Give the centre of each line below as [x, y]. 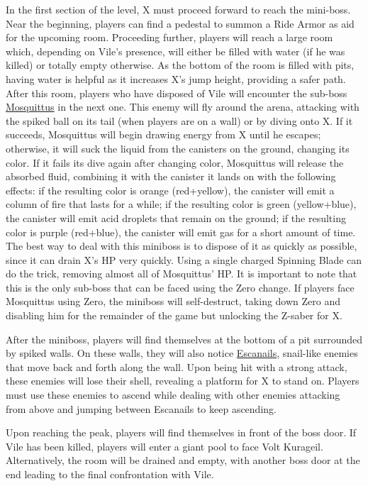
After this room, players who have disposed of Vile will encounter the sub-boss [177, 93]
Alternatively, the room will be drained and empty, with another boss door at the [183, 460]
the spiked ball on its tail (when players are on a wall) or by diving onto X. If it [179, 120]
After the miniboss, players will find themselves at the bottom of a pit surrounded [184, 339]
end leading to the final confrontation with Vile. [110, 474]
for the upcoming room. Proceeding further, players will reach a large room [169, 37]
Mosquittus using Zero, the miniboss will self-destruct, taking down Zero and [173, 301]
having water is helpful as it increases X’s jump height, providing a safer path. [176, 78]
